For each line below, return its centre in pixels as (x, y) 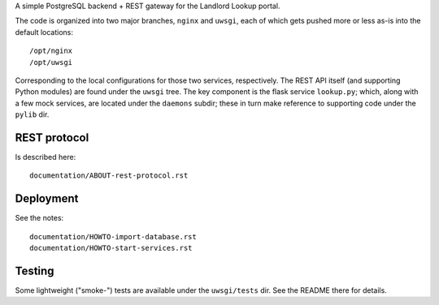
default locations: (44, 32)
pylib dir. (32, 114)
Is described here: (46, 157)
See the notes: (39, 218)
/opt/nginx (51, 51)
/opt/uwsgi (51, 62)
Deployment (47, 199)
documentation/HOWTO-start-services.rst (111, 248)
